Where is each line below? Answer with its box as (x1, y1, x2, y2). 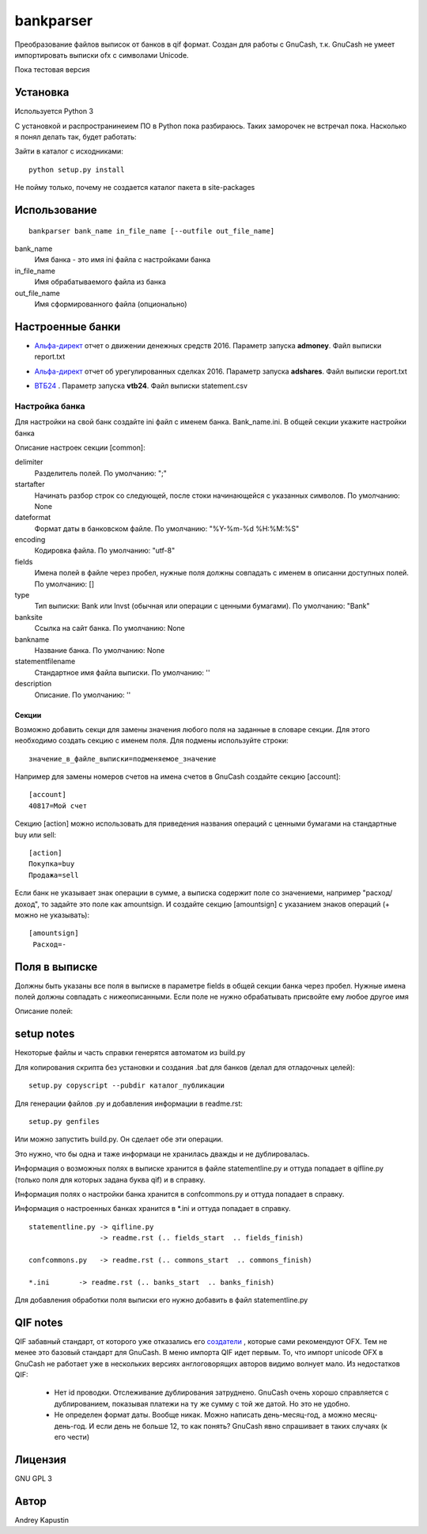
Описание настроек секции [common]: (14, 442, 145, 452)
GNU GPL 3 (14, 1473, 53, 1483)
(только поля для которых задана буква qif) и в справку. (14, 1175, 206, 1184)
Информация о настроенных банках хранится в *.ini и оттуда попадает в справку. (14, 1204, 292, 1213)
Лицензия (14, 1452, 66, 1466)
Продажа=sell (28, 871, 79, 879)
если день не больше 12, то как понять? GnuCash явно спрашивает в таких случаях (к (96, 1421, 387, 1430)
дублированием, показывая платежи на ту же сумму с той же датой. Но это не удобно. (54, 1399, 351, 1408)
